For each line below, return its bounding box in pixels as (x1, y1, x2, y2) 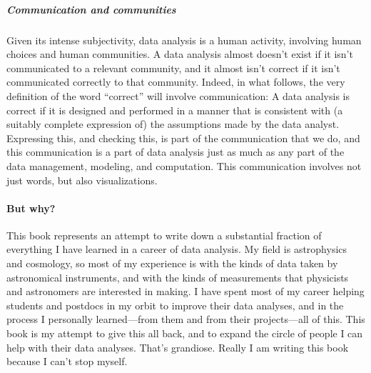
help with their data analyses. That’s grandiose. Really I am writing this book (6, 339, 349, 354)
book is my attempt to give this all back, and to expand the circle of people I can (6, 326, 363, 341)
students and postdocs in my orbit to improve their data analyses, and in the (6, 297, 344, 312)
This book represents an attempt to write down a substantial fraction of (6, 227, 322, 242)
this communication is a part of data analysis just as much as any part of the (6, 144, 345, 159)
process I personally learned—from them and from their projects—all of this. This (6, 312, 365, 327)
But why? (6, 200, 56, 215)
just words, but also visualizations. (6, 172, 158, 187)
